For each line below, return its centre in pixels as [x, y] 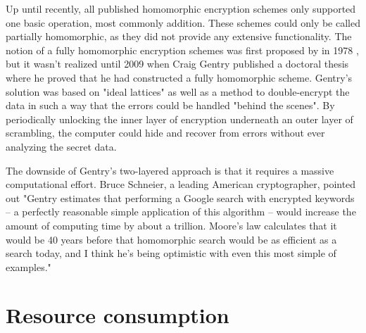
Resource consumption [118, 315]
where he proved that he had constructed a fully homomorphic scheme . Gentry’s [179, 77]
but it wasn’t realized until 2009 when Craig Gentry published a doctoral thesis [177, 64]
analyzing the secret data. [61, 146]
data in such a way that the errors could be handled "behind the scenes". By [170, 105]
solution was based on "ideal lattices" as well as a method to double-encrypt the [178, 91]
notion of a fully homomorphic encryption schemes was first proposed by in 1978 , [182, 50]
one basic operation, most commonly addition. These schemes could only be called [183, 22]
